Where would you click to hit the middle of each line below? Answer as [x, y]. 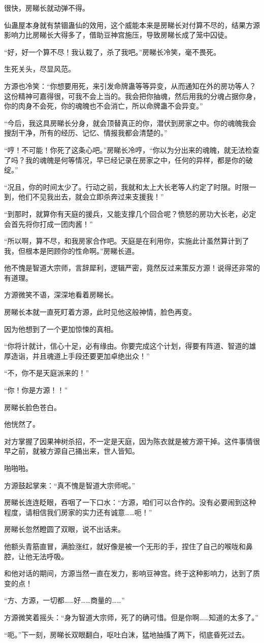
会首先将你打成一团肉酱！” [48, 224]
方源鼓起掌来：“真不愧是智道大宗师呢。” [70, 485]
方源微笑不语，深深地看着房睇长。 [61, 295]
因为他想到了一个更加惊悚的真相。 [61, 329]
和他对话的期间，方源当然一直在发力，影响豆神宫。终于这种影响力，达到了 [128, 573]
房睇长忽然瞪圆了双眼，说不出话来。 [64, 529]
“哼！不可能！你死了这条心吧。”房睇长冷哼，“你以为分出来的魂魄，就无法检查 [132, 149]
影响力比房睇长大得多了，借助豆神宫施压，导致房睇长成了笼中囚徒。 [118, 35]
